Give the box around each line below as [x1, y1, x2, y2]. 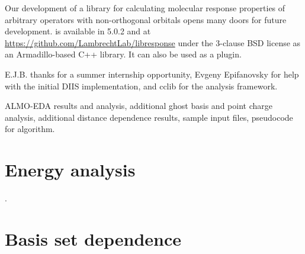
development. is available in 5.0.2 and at [5, 25, 151, 37]
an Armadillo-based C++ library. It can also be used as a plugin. [5, 48, 242, 60]
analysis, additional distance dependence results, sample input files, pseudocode [5, 111, 293, 123]
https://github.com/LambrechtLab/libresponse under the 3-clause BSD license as [5, 36, 301, 49]
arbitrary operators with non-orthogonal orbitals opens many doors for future [5, 13, 287, 25]
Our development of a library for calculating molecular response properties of [5, 2, 285, 14]
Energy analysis [5, 157, 136, 182]
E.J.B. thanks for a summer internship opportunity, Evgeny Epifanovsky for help [5, 67, 299, 80]
